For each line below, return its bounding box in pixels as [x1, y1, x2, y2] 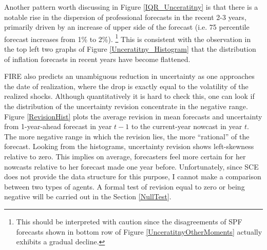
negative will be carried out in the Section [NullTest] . [4, 191, 171, 202]
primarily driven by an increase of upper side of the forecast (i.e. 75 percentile [4, 22, 250, 32]
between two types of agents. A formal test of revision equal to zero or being [4, 181, 245, 192]
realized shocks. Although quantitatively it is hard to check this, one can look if [4, 91, 255, 101]
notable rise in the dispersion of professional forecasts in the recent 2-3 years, [4, 11, 246, 22]
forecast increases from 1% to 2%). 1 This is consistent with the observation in [4, 32, 251, 44]
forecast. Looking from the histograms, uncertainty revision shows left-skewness [4, 141, 254, 152]
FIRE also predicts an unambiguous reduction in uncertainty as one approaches [4, 71, 255, 81]
